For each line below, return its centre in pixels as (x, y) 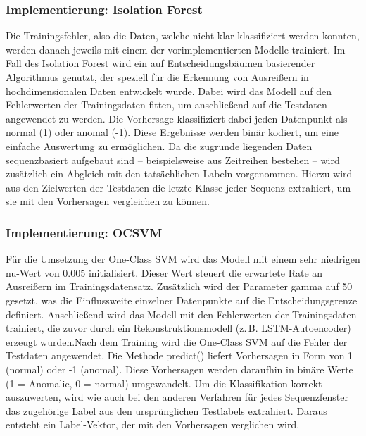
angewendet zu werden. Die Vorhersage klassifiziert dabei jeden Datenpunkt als (177, 118)
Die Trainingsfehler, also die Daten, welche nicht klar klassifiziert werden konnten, (183, 36)
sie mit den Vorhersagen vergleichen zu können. (108, 201)
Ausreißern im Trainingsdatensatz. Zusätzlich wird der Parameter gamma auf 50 (179, 286)
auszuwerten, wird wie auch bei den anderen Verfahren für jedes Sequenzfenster (177, 397)
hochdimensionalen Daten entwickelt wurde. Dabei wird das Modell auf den (169, 91)
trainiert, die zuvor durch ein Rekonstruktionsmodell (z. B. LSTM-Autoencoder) (178, 328)
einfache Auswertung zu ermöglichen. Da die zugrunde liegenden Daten (159, 145)
